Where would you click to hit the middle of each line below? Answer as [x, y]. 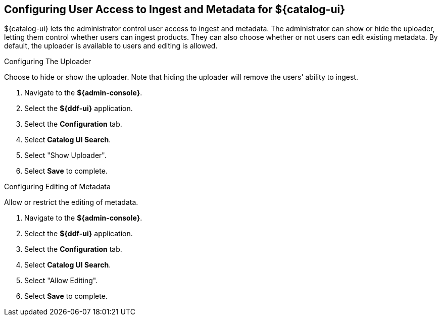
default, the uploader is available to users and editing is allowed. [111, 46]
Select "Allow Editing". [61, 281]
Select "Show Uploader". [65, 155]
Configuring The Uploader [48, 62]
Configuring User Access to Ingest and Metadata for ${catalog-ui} [175, 9]
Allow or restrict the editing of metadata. [71, 202]
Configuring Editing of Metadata [57, 187]
